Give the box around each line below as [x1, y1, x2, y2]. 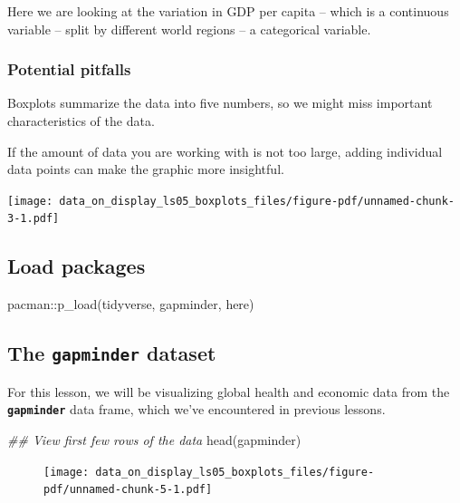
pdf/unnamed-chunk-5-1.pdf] [43, 483, 213, 497]
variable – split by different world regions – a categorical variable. [7, 19, 371, 38]
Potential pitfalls [7, 58, 131, 81]
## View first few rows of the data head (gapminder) [7, 430, 302, 449]
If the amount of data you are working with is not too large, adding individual [7, 141, 443, 160]
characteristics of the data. [7, 111, 155, 130]
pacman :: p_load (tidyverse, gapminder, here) [7, 295, 254, 314]
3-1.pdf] [7, 212, 60, 226]
